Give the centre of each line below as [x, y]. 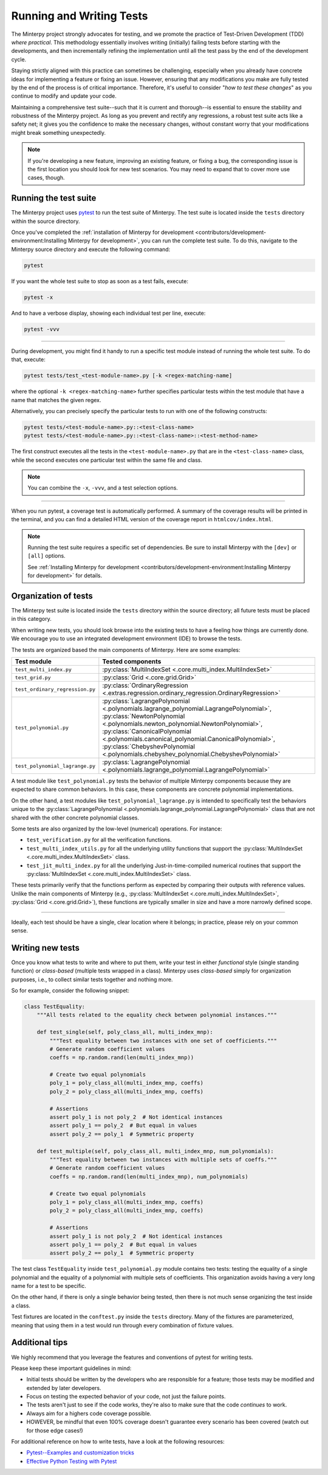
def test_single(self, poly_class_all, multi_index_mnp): [125, 1032]
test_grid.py [33, 677]
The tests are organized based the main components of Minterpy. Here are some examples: [126, 649]
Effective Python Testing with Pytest [72, 1461]
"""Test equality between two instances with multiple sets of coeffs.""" [163, 1159]
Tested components [132, 662]
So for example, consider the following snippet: [70, 990]
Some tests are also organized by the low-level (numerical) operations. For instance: [117, 829]
